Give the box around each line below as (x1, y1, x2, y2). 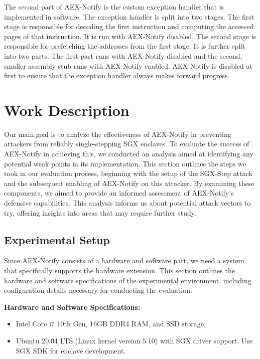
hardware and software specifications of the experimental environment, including (4, 275, 251, 285)
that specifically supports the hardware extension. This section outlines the (4, 265, 235, 276)
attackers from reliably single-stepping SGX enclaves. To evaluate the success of (4, 138, 249, 149)
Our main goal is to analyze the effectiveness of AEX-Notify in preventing (4, 128, 231, 139)
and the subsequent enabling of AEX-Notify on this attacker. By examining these (4, 177, 254, 188)
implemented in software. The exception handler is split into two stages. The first (4, 11, 254, 22)
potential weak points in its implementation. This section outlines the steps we (4, 158, 246, 168)
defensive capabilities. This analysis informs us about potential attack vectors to (4, 198, 251, 208)
